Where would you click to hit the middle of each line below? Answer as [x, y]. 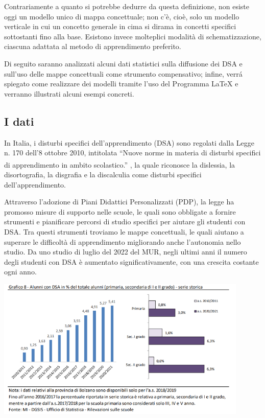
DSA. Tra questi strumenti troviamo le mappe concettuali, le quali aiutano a [124, 231]
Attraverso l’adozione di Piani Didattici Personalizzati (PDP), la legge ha [119, 202]
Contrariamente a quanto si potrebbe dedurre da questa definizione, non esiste [127, 6]
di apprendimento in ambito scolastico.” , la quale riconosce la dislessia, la [120, 164]
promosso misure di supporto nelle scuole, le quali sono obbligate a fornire [120, 211]
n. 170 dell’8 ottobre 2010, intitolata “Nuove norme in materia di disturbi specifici [132, 153]
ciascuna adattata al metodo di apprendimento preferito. [93, 46]
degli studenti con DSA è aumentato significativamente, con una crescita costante [131, 261]
